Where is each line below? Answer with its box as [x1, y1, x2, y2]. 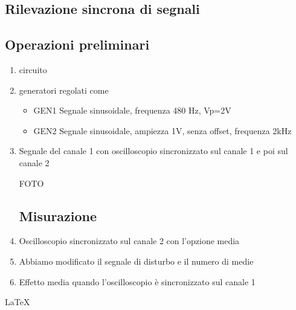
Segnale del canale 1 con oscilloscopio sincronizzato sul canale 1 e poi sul [19, 144, 288, 157]
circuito [19, 63, 47, 76]
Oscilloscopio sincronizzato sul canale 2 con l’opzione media [19, 234, 240, 247]
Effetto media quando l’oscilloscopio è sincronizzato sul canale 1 [19, 275, 256, 288]
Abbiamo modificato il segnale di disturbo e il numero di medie [19, 254, 254, 267]
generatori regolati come [19, 83, 109, 96]
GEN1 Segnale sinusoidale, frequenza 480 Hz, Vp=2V [33, 104, 231, 117]
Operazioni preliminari [5, 35, 150, 54]
